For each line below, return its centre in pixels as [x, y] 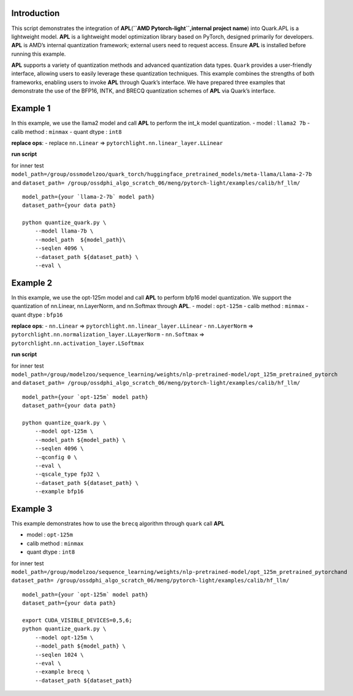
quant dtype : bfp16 [37, 315]
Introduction [36, 13]
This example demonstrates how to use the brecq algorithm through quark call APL [118, 524]
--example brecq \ [63, 672]
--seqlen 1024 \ [59, 655]
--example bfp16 [59, 492]
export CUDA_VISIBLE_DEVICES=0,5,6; [77, 620]
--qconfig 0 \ [56, 457]
